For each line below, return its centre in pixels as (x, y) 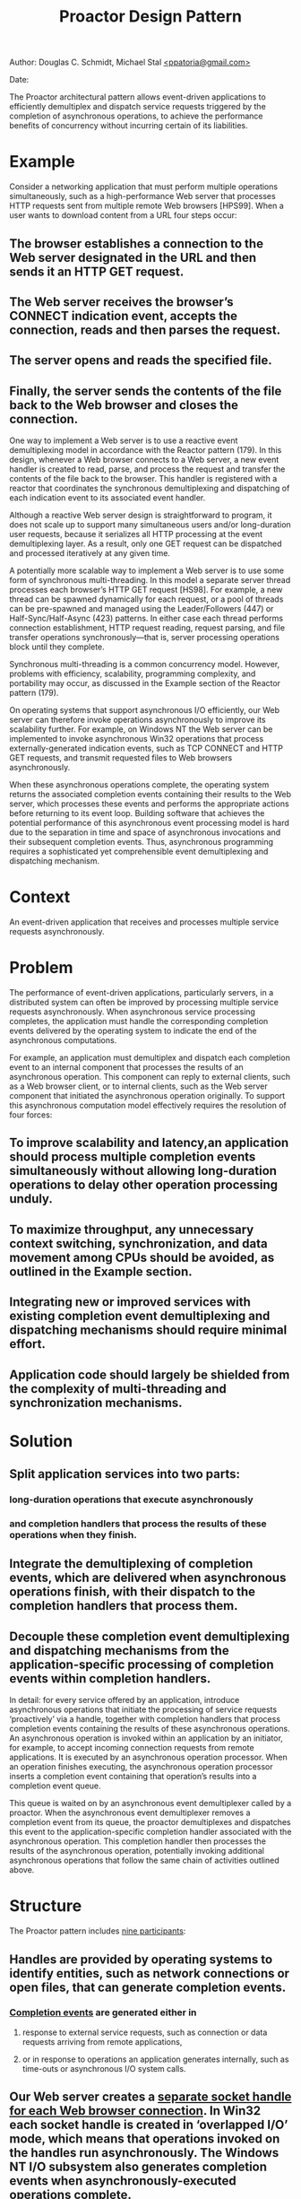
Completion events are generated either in (103, 2012)
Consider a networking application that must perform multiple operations (144, 187)
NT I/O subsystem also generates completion (138, 2167)
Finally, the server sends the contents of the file (146, 391)
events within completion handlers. (110, 1678)
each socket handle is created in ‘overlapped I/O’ (149, 2125)
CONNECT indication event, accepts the (123, 316)
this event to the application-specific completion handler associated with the (150, 1832)
